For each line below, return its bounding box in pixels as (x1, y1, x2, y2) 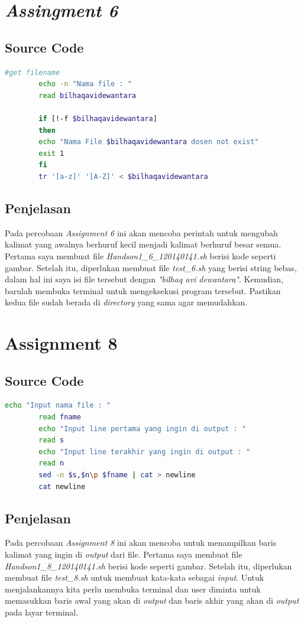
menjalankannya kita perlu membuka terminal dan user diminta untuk (5, 582, 261, 595)
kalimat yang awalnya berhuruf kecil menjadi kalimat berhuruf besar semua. (5, 238, 282, 250)
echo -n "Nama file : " (38, 80, 132, 89)
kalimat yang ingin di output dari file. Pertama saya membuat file (5, 548, 242, 560)
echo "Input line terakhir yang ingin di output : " (38, 447, 251, 456)
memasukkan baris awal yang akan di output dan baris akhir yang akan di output (5, 594, 299, 607)
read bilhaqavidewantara (38, 91, 136, 100)
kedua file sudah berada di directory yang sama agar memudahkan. (5, 296, 248, 308)
